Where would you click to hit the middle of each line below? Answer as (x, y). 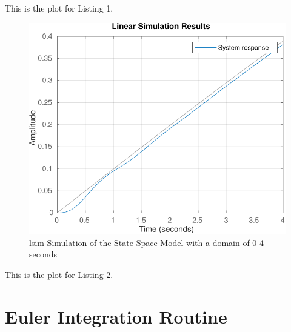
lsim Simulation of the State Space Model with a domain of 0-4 (147, 242)
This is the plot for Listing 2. (59, 274)
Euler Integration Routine (116, 316)
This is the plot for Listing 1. (59, 8)
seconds (43, 254)
